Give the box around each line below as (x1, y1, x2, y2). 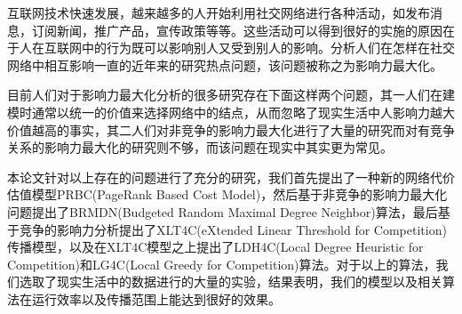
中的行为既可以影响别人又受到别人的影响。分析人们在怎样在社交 (81, 38, 455, 57)
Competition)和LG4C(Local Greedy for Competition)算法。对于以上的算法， (7, 254, 436, 273)
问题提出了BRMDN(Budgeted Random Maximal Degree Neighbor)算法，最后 (7, 202, 438, 221)
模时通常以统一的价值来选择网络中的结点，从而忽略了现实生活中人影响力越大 (7, 102, 455, 121)
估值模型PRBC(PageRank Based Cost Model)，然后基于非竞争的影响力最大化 (7, 185, 448, 204)
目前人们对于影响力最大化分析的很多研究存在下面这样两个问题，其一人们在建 (7, 85, 455, 104)
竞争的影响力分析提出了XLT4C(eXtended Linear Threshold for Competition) (19, 220, 447, 238)
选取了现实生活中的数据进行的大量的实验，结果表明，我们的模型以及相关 (19, 272, 442, 291)
